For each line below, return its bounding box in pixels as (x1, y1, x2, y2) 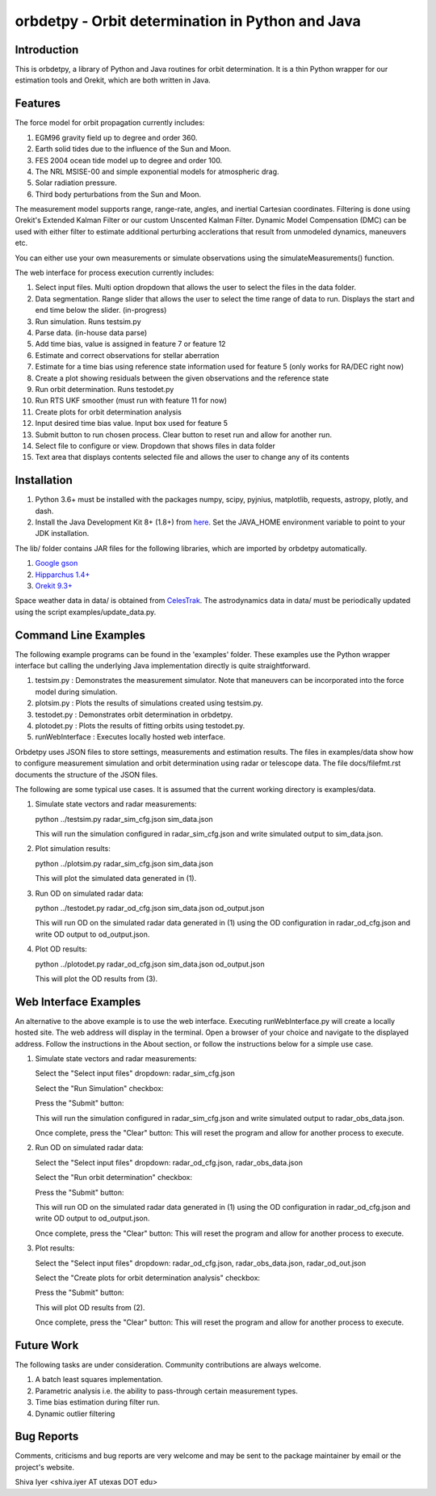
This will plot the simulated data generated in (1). (35, 874, 197, 883)
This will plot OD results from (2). (35, 1302, 145, 1313)
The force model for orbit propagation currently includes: (15, 118, 205, 128)
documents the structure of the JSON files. (15, 769, 158, 779)
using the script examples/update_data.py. (15, 607, 157, 617)
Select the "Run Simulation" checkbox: (35, 1083, 164, 1093)
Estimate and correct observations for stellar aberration (35, 350, 220, 360)
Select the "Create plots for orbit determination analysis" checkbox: (35, 1273, 261, 1283)
